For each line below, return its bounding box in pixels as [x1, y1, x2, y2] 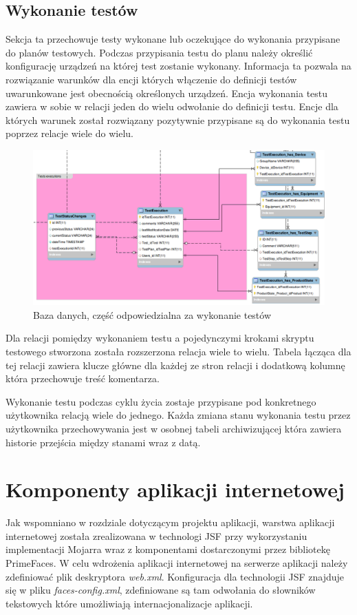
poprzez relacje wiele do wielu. [6, 126, 133, 140]
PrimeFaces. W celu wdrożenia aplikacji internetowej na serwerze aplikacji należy [6, 556, 348, 570]
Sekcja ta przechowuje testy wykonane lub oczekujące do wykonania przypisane [6, 32, 340, 46]
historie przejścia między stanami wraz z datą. [6, 435, 201, 449]
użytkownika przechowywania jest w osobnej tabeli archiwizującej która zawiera [6, 421, 342, 435]
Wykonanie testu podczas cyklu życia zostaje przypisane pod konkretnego [6, 394, 316, 408]
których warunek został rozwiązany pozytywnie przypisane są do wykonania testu [6, 112, 350, 127]
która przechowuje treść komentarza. [6, 371, 160, 386]
